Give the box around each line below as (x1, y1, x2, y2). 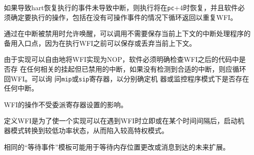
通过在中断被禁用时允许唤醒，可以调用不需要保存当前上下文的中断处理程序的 (4, 28, 251, 39)
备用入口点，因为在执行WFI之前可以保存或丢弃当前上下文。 (4, 38, 196, 48)
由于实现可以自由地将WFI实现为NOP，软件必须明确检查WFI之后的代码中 (4, 54, 239, 64)
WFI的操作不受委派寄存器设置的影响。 (4, 99, 128, 109)
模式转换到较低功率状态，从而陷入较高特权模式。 (10, 125, 168, 136)
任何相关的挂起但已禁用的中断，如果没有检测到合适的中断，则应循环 (26, 64, 246, 74)
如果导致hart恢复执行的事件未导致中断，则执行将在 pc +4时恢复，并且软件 (4, 2, 238, 12)
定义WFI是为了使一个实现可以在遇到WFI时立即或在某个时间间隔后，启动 (4, 116, 238, 126)
